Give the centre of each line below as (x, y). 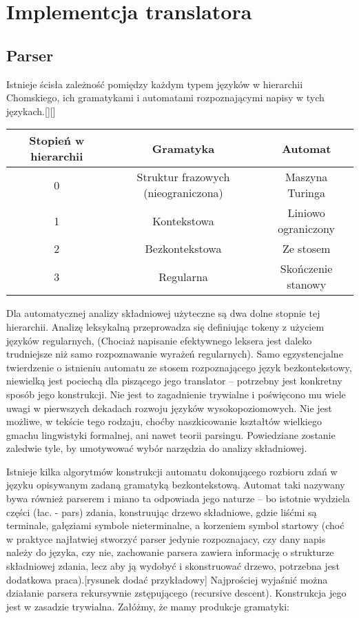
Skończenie (306, 269)
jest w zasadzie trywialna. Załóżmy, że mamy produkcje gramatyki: (148, 606)
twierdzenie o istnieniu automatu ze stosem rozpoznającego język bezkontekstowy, (179, 367)
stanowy (307, 285)
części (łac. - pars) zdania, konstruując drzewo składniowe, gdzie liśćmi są (162, 512)
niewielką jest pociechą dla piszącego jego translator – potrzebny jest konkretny (174, 381)
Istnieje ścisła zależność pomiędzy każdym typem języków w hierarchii (155, 84)
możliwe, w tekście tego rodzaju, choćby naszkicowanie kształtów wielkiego (164, 421)
